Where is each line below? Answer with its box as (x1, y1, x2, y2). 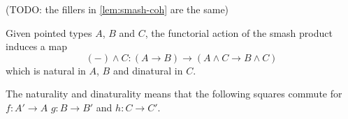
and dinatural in (113, 63, 183, 77)
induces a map (6, 39, 67, 54)
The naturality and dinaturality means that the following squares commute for (6, 86, 342, 101)
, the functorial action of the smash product (145, 25, 333, 40)
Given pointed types (6, 25, 92, 40)
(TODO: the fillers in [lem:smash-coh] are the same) (6, 2, 229, 16)
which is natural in (6, 63, 86, 77)
